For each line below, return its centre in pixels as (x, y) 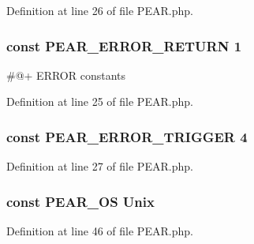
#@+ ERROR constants (66, 75)
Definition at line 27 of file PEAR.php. (100, 166)
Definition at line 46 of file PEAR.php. (100, 231)
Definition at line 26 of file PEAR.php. (100, 10)
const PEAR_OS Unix (80, 201)
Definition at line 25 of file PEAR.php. (100, 101)
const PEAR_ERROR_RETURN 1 (124, 45)
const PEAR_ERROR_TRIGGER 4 (127, 136)
